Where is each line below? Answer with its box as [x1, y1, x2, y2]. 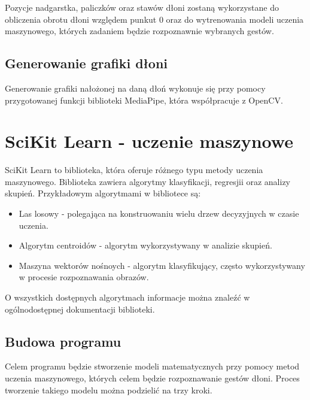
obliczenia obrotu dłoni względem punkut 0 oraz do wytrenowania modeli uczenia [5, 13, 304, 25]
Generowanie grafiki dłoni [5, 54, 168, 72]
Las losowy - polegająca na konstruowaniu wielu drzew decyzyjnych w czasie [19, 207, 299, 220]
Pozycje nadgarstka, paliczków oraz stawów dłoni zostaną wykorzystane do [5, 1, 279, 13]
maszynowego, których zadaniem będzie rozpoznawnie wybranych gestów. [5, 25, 274, 37]
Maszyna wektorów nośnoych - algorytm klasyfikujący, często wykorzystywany [19, 259, 305, 271]
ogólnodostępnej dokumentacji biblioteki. [5, 302, 155, 315]
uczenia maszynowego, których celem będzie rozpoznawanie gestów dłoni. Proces [5, 372, 300, 384]
